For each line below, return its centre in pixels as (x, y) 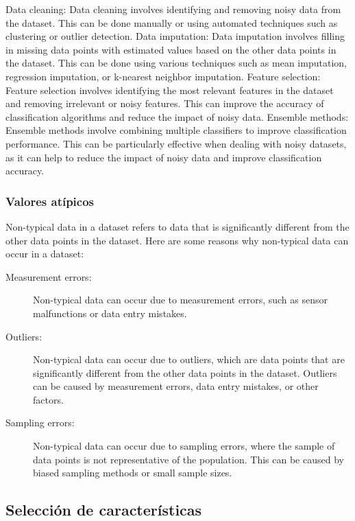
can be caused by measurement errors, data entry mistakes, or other (176, 386)
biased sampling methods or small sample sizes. (133, 473)
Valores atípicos (50, 201)
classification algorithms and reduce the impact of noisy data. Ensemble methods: (177, 116)
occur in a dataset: (45, 254)
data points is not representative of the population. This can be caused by (188, 459)
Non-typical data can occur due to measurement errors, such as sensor (180, 300)
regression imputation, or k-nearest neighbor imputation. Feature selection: (163, 76)
